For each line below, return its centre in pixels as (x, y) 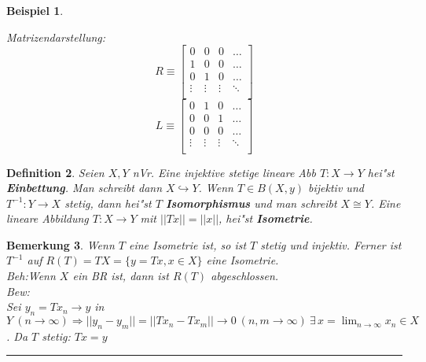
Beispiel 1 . (35, 10)
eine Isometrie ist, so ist (187, 244)
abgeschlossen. (245, 276)
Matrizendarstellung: (56, 37)
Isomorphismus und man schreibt (251, 203)
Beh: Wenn (31, 276)
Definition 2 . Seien (55, 172)
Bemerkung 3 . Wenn (61, 244)
